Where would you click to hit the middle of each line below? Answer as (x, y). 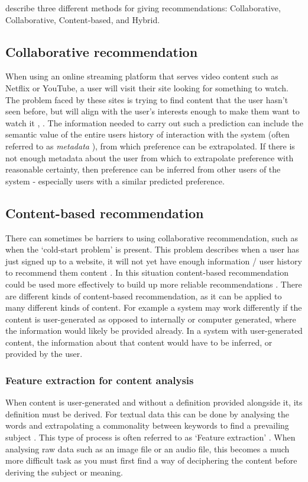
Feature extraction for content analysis (100, 380)
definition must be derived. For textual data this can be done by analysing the (147, 414)
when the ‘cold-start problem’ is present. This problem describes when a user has (153, 249)
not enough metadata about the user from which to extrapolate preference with (150, 157)
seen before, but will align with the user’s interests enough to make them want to (153, 111)
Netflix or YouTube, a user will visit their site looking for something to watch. (147, 87)
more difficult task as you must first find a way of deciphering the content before (151, 460)
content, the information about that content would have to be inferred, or (139, 342)
